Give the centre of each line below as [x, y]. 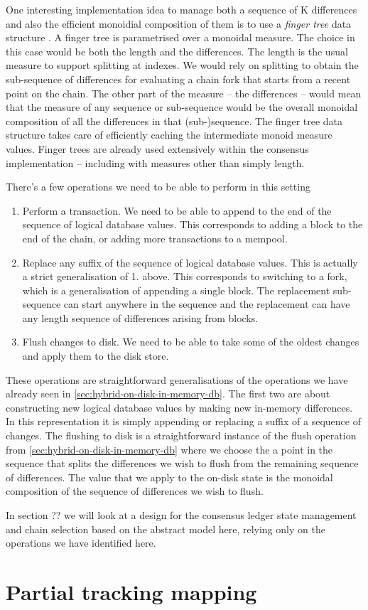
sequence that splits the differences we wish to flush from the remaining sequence [182, 463]
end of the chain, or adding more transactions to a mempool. [155, 238]
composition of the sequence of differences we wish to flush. [135, 491]
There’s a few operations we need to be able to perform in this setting [158, 187]
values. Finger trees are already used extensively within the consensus [157, 148]
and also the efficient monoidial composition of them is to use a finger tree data [179, 23]
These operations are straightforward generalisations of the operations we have [177, 379]
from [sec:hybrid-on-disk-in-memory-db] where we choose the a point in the [169, 449]
